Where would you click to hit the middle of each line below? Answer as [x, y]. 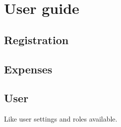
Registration [36, 39]
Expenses [28, 69]
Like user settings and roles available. [61, 119]
